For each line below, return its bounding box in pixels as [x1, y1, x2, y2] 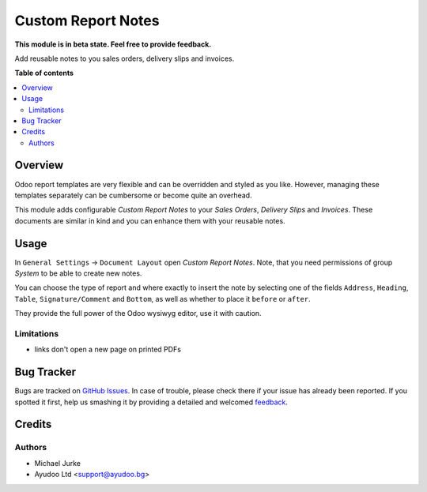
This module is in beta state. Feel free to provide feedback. [14, 39, 212, 49]
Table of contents [14, 68, 74, 78]
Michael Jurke [34, 458, 81, 468]
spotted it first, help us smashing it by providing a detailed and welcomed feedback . [14, 397, 289, 407]
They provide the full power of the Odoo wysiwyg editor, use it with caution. [14, 309, 262, 318]
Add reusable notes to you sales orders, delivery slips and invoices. [14, 54, 235, 63]
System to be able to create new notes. [14, 269, 142, 278]
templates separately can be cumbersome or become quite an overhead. [14, 190, 252, 200]
